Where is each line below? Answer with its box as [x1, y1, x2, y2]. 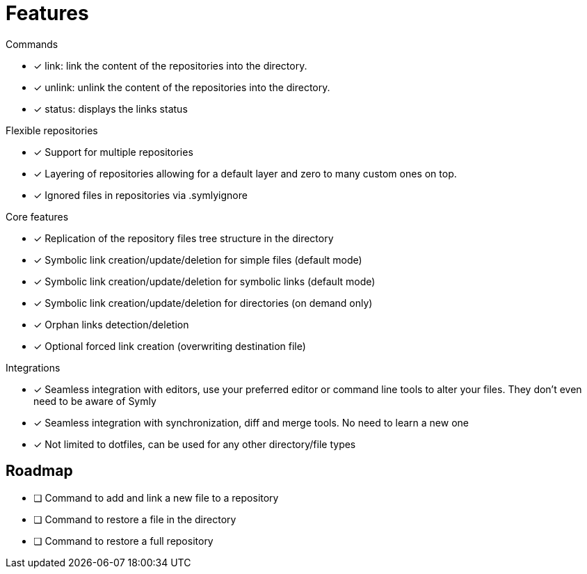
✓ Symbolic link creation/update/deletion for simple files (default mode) [33, 253, 362, 266]
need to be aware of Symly [33, 394, 156, 407]
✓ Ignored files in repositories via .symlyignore [33, 189, 248, 201]
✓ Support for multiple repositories [33, 145, 193, 158]
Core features [6, 210, 69, 223]
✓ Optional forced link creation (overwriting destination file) [33, 340, 306, 352]
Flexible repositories [6, 124, 98, 136]
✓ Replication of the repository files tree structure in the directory [33, 232, 334, 244]
